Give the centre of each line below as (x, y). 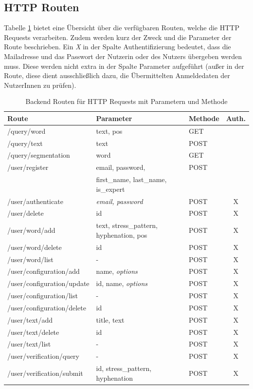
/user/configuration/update (48, 283)
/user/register (28, 167)
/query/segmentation (39, 155)
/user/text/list (29, 344)
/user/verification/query (43, 356)
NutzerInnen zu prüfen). (40, 85)
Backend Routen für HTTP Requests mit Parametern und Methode (126, 101)
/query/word (27, 131)
